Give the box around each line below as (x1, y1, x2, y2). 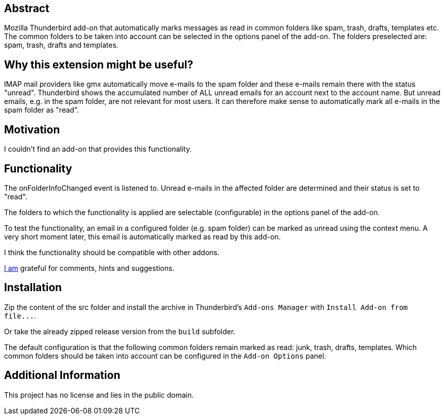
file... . (4, 311, 37, 320)
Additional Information (4, 369, 120, 382)
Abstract (4, 2, 49, 15)
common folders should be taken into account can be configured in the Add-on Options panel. (4, 351, 326, 360)
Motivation (4, 123, 60, 136)
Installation (4, 281, 62, 294)
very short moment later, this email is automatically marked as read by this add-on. (4, 232, 281, 241)
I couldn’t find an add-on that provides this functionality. (4, 145, 192, 154)
